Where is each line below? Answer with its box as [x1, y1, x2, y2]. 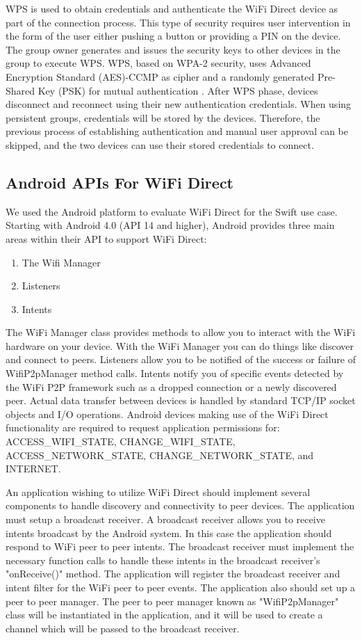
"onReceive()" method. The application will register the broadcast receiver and [6, 566, 340, 581]
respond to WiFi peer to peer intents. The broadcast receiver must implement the [6, 539, 354, 554]
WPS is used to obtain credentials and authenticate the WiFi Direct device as [6, 1, 338, 15]
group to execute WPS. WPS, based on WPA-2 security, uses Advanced [6, 56, 311, 70]
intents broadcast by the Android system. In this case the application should [6, 525, 332, 540]
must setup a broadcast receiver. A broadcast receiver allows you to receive [6, 512, 325, 527]
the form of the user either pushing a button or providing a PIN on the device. [6, 29, 341, 43]
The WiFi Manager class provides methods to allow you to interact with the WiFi [6, 325, 356, 339]
